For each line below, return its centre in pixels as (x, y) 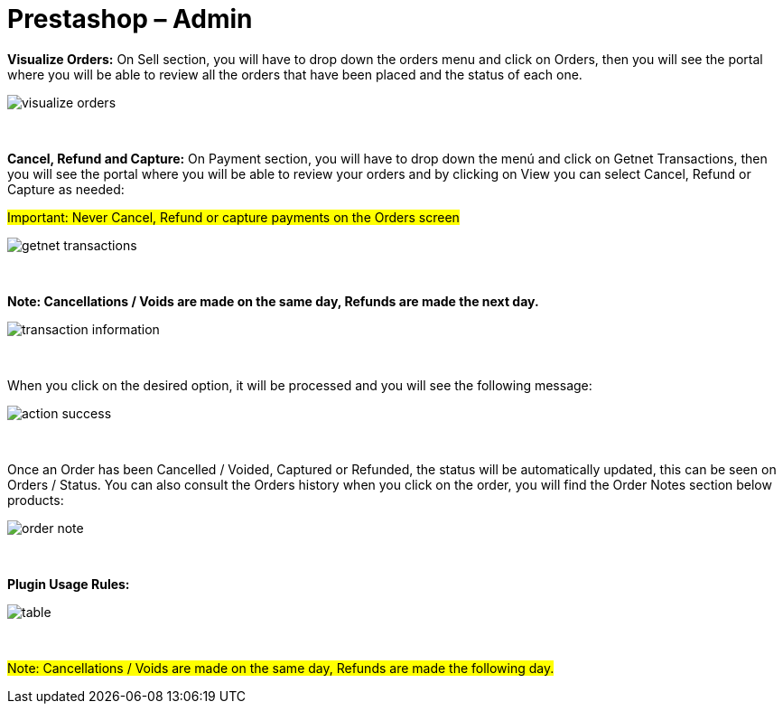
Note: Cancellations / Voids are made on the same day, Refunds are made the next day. (273, 301)
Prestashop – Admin (130, 19)
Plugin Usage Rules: (69, 584)
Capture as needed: (66, 189)
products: (36, 500)
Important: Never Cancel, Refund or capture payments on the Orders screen (233, 217)
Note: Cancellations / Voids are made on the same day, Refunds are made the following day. (281, 668)
